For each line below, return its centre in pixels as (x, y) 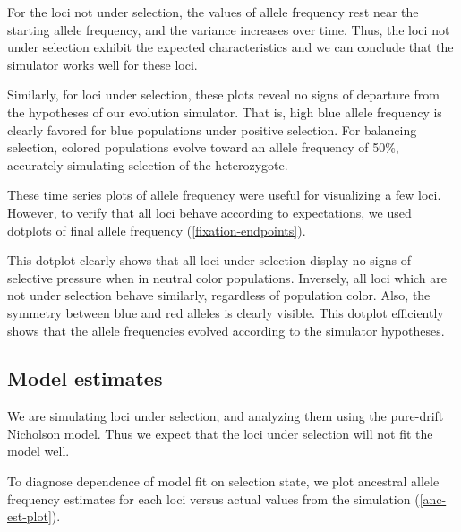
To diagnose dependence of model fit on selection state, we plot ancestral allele (223, 481)
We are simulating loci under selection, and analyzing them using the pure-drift (226, 416)
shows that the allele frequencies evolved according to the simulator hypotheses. (226, 330)
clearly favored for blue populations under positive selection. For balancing (212, 129)
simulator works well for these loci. (102, 64)
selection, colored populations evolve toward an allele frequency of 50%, (203, 147)
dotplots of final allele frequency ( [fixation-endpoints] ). (157, 230)
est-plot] (30, 516)
